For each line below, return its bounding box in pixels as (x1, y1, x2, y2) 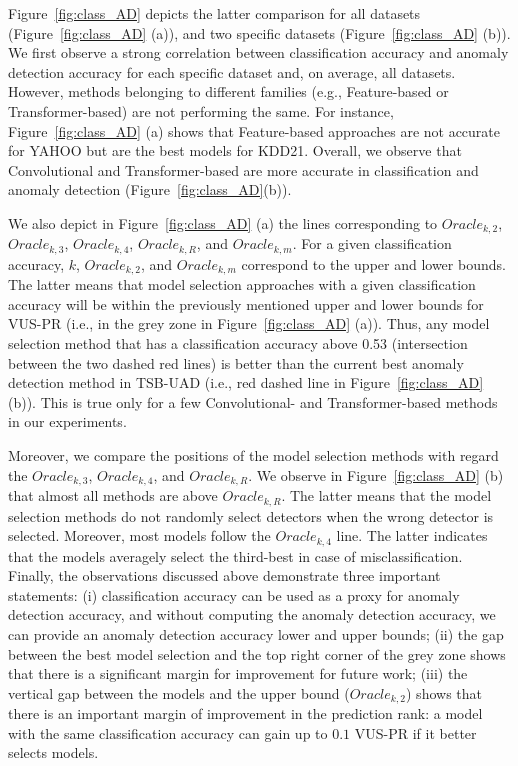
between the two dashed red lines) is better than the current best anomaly (8, 352, 464, 373)
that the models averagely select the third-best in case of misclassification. (8, 545, 463, 566)
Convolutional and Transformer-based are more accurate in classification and (8, 159, 479, 180)
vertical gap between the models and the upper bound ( (8, 682, 350, 703)
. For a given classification (292, 233, 452, 254)
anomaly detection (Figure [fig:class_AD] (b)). (8, 179, 292, 200)
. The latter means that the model (281, 485, 492, 506)
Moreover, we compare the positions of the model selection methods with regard (8, 445, 499, 466)
